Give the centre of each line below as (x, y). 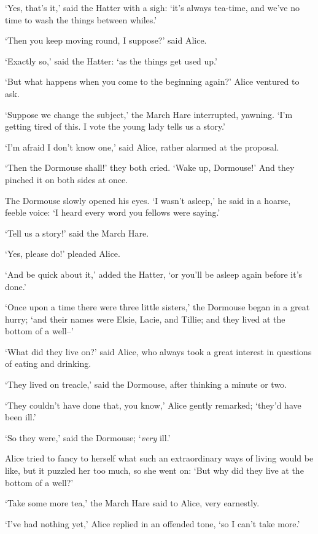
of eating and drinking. (48, 363)
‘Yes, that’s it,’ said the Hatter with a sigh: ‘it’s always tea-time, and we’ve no (152, 7)
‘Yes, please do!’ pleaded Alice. (63, 253)
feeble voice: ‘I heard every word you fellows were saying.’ (113, 212)
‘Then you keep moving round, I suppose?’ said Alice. (106, 40)
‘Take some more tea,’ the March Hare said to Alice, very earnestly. (132, 503)
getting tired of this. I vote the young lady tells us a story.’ (115, 126)
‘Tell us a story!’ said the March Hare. (77, 233)
